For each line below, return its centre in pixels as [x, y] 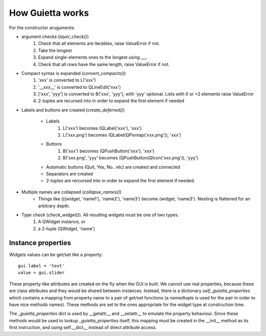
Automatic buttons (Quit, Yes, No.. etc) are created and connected [113, 167]
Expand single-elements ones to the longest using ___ [93, 57]
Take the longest [55, 50]
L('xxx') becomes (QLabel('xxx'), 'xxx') [102, 128]
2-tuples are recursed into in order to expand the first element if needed [111, 101]
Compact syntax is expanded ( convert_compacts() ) [74, 73]
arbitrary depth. [54, 206]
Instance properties [40, 243]
